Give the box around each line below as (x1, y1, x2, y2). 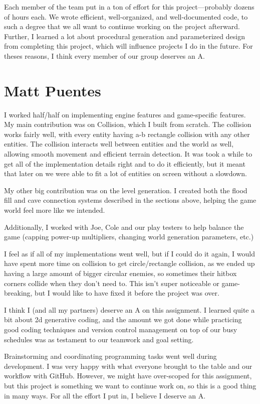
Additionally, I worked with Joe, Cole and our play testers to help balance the (4, 221, 244, 232)
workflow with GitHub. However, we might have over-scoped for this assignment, (4, 370, 252, 381)
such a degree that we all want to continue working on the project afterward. (4, 21, 240, 32)
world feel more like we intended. (4, 205, 105, 215)
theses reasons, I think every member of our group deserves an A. (4, 50, 205, 61)
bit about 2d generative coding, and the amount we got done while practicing (4, 314, 242, 325)
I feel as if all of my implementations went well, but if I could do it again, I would (4, 248, 255, 258)
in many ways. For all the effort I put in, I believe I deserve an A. (4, 390, 206, 400)
